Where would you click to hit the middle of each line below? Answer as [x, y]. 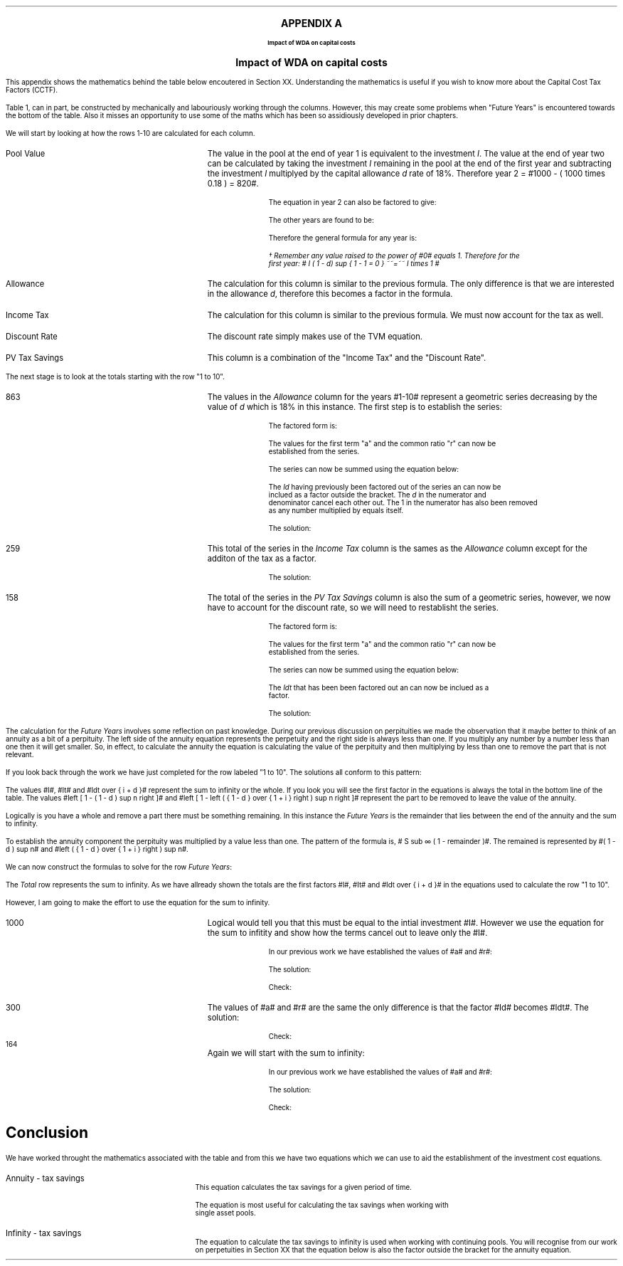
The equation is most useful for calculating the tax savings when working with [322, 1205]
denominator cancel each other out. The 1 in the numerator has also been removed [403, 503]
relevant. [20, 755]
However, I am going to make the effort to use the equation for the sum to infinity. [138, 903]
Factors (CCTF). [32, 90]
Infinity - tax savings [44, 1233]
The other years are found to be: [321, 220]
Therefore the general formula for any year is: [342, 238]
